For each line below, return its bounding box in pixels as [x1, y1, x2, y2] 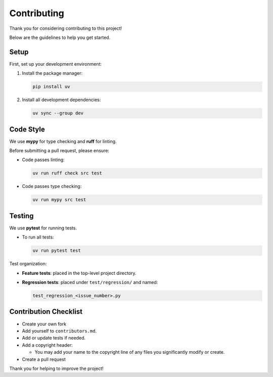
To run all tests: [22, 234, 54, 240]
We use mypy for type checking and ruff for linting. [9, 138, 117, 144]
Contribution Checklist [9, 307, 83, 316]
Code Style [9, 125, 45, 133]
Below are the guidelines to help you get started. [9, 34, 111, 40]
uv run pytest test [32, 248, 81, 254]
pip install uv [32, 84, 70, 89]
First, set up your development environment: [9, 61, 102, 67]
